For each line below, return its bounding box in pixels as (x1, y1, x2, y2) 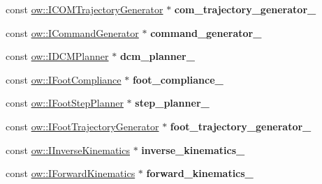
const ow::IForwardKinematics (6, 166, 136, 181)
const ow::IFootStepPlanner (6, 95, 124, 110)
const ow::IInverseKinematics (6, 142, 130, 157)
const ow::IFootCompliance (6, 72, 122, 86)
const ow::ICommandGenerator (6, 25, 139, 40)
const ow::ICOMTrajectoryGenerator (6, 2, 163, 16)
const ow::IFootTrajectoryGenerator (6, 118, 159, 133)
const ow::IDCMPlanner (6, 49, 109, 63)
